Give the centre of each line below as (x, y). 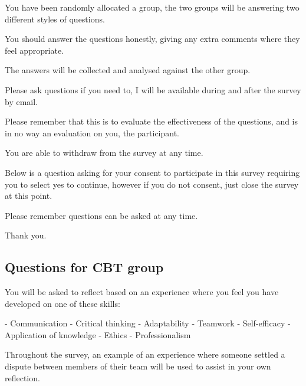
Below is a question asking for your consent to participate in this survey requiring (152, 172)
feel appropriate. (34, 50)
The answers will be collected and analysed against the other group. (128, 70)
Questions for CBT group (84, 267)
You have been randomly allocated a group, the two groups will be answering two (152, 7)
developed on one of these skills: (62, 303)
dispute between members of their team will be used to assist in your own (138, 366)
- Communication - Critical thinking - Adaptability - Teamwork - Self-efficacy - (148, 323)
